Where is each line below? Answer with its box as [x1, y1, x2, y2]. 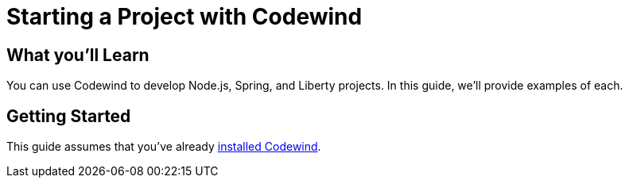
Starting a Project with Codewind [6, 3, 363, 30]
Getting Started [6, 105, 131, 126]
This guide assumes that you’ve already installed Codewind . [6, 140, 321, 154]
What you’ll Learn [6, 44, 149, 65]
